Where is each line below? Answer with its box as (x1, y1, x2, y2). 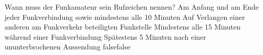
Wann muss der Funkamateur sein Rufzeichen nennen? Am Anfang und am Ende (5, 2, 259, 12)
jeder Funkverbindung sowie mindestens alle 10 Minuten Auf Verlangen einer (5, 11, 245, 22)
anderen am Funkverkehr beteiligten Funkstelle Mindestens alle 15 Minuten (5, 21, 241, 32)
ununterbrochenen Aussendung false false (5, 41, 131, 52)
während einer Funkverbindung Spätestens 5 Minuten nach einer (5, 31, 206, 42)
